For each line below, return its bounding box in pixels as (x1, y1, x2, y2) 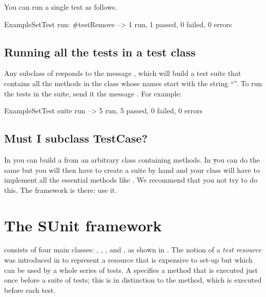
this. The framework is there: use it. (4, 184, 117, 195)
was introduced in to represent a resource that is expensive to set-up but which (4, 254, 253, 265)
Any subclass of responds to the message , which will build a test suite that (4, 68, 241, 78)
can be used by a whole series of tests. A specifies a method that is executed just (4, 264, 258, 275)
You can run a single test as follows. (4, 2, 117, 12)
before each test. (4, 284, 56, 295)
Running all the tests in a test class (4, 44, 196, 60)
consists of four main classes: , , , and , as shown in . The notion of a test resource (4, 244, 261, 255)
